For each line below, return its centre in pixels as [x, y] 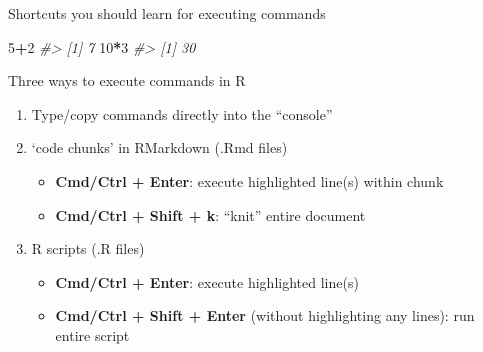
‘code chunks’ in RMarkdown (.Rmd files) [159, 147]
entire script [92, 334]
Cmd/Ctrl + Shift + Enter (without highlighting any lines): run [265, 315]
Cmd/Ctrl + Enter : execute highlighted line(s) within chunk [249, 180]
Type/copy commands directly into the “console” [182, 113]
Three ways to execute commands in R [127, 80]
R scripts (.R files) [88, 248]
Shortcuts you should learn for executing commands [167, 13]
